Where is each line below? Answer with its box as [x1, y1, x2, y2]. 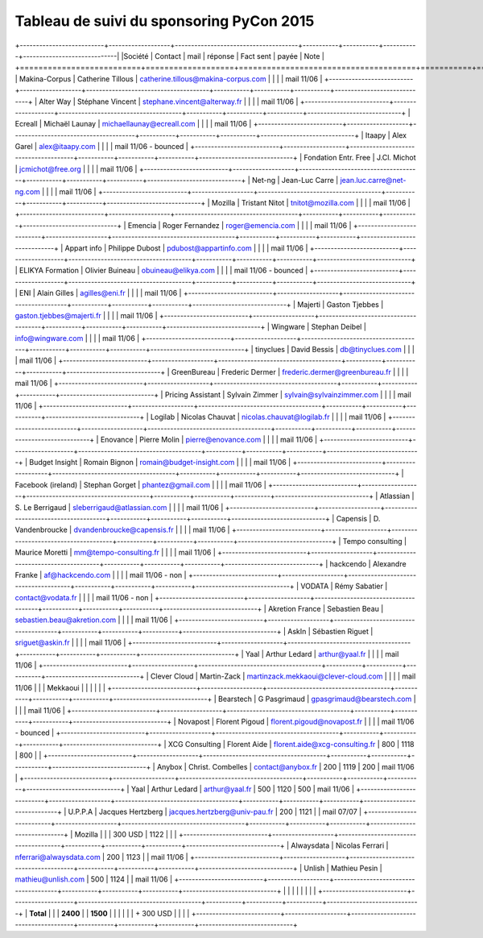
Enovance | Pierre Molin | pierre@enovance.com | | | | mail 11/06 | [100, 435, 318, 445]
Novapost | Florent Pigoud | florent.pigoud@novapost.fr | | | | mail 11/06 [177, 716, 415, 726]
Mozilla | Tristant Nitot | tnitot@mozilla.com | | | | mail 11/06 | [211, 198, 411, 208]
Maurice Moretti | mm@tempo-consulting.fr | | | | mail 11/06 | [14, 548, 217, 558]
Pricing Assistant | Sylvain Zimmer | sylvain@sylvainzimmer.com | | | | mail [164, 389, 412, 399]
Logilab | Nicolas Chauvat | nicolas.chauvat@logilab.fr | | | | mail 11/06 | [150, 412, 386, 422]
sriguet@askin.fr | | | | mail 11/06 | [14, 637, 126, 648]
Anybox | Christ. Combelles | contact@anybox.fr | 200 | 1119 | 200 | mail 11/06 [157, 762, 415, 771]
